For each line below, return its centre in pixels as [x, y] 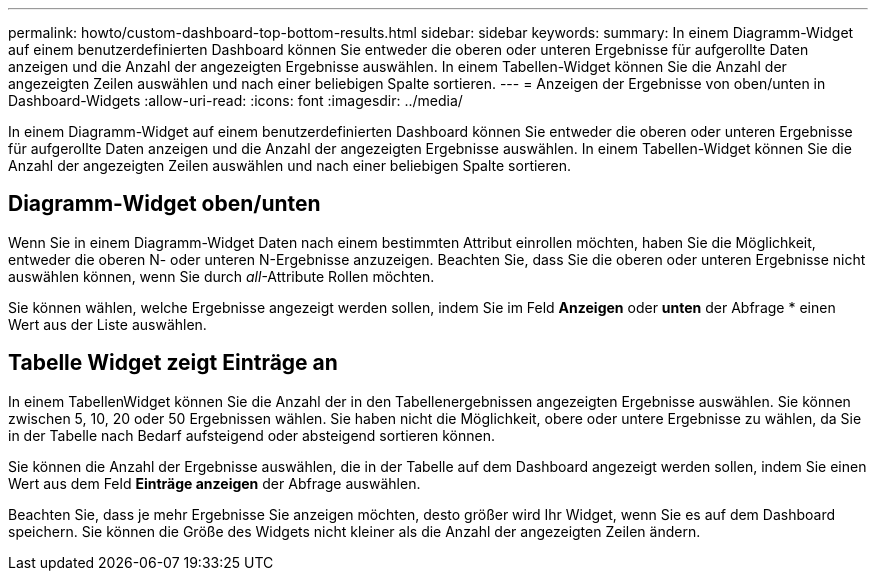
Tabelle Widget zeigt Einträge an [173, 363]
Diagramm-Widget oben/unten [164, 204]
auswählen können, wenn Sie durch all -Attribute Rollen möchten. [221, 276]
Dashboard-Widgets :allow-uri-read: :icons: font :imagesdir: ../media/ [235, 100]
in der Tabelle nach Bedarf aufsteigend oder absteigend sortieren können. [251, 435]
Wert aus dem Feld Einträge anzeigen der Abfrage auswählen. [214, 483]
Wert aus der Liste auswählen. [107, 324]
